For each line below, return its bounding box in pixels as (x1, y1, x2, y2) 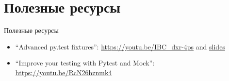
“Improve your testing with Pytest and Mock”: (15, 58, 155, 68)
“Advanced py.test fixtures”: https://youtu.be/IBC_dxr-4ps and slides (15, 41, 225, 51)
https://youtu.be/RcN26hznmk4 (15, 67, 112, 77)
